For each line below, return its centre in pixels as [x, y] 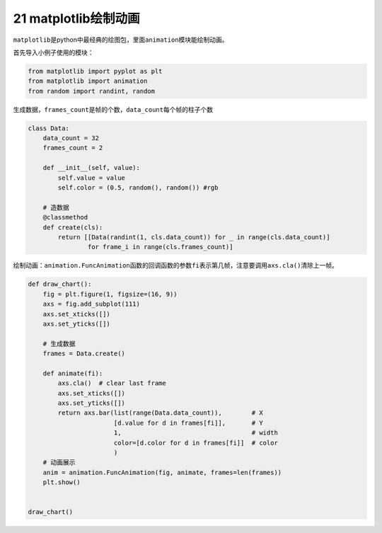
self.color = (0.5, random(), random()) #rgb [138, 188]
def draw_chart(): [60, 284]
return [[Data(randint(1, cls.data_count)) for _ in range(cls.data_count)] [194, 237]
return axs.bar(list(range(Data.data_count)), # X [160, 413]
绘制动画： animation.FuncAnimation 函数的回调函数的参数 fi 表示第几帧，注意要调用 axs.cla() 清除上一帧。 [176, 265]
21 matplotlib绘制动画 [76, 18]
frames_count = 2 [73, 148]
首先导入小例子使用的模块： [53, 52]
